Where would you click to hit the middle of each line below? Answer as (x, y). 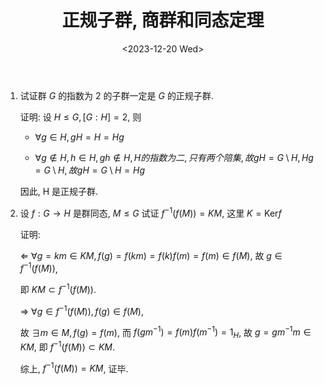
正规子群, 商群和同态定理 (163, 20)
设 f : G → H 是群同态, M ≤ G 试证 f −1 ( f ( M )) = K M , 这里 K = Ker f (150, 212)
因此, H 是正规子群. (59, 191)
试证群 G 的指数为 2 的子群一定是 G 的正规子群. (116, 95)
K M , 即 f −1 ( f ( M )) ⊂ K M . (67, 346)
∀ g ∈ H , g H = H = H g (79, 137)
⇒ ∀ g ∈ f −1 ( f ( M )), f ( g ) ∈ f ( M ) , (81, 310)
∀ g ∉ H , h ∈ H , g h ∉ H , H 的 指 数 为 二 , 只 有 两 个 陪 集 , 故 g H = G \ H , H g (174, 157)
